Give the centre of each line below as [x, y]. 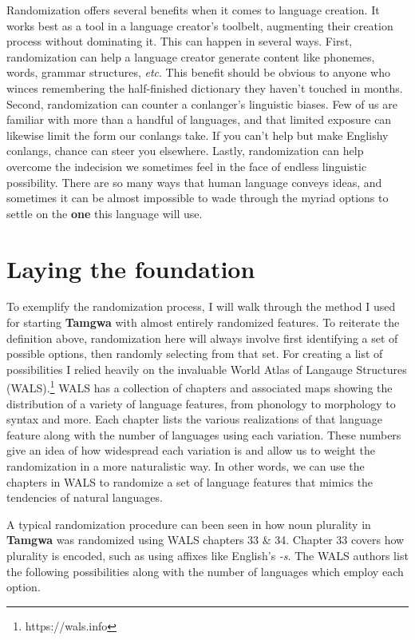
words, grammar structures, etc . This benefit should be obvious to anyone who [198, 72]
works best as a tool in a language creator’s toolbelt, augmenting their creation [200, 25]
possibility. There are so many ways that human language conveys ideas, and [194, 182]
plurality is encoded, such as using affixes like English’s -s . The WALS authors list [207, 555]
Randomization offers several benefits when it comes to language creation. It [193, 10]
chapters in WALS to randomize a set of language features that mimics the [190, 481]
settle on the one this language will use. [105, 213]
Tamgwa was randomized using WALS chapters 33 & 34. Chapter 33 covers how [206, 540]
